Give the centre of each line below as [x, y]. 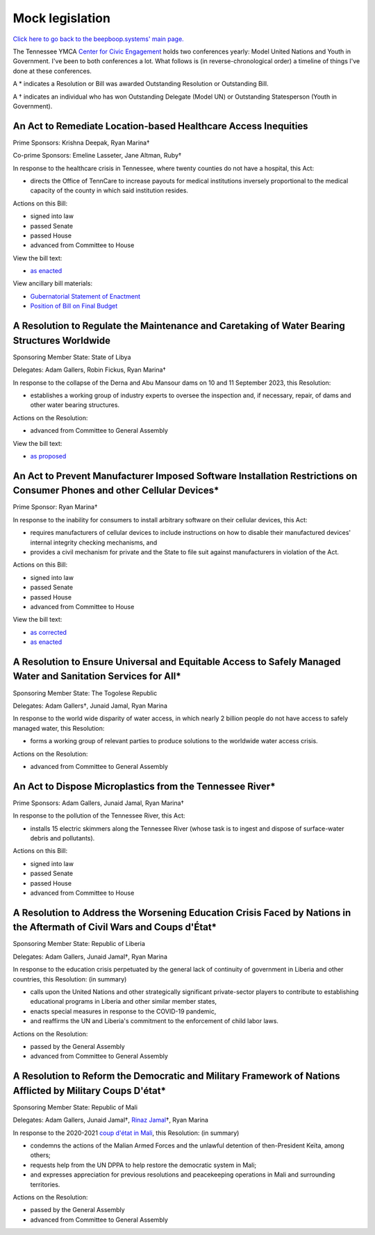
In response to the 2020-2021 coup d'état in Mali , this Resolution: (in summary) [126, 1133]
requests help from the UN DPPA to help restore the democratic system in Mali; [143, 1165]
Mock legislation [62, 18]
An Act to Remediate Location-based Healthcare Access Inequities [160, 126]
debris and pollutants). [62, 838]
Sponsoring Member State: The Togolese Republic [85, 693]
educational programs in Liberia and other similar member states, [124, 1002]
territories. [45, 1184]
